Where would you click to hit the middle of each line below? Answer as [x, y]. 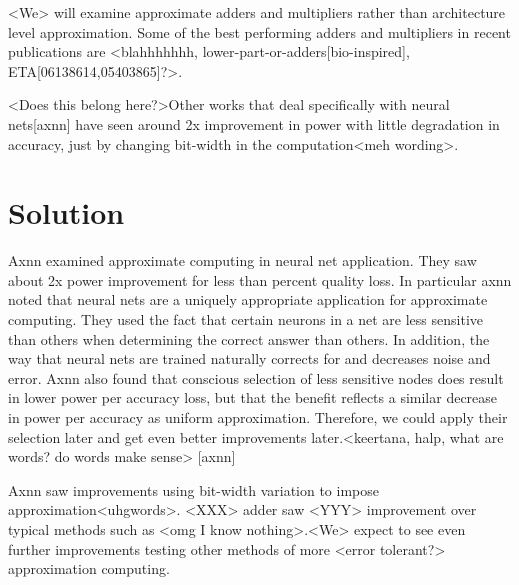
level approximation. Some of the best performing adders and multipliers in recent [259, 31]
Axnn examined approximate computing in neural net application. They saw [242, 260]
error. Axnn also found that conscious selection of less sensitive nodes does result [256, 377]
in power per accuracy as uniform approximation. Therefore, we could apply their [258, 417]
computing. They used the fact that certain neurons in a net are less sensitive [245, 319]
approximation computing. [89, 568]
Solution [66, 212]
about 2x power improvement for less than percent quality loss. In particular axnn [260, 279]
